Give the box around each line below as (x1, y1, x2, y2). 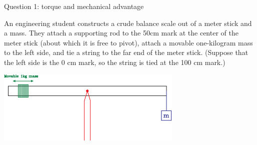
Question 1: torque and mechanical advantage (4, 1, 144, 11)
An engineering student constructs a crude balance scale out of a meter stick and (4, 17, 252, 28)
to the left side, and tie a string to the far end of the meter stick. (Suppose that (4, 47, 248, 57)
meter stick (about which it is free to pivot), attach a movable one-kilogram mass (4, 37, 253, 47)
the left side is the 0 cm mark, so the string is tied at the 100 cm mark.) (4, 56, 225, 67)
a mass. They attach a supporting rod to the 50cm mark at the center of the (4, 27, 238, 38)
